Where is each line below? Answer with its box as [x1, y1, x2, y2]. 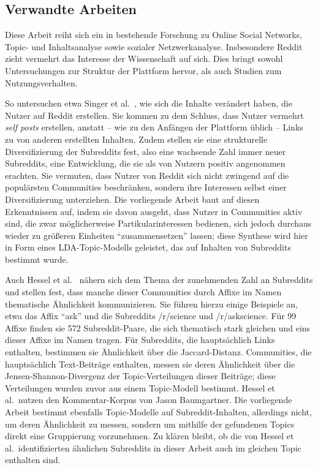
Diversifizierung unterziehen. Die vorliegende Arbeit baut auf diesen [5, 192, 260, 205]
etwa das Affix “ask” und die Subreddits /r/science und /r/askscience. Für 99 [5, 309, 297, 322]
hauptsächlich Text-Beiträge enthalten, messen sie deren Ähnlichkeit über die [5, 357, 295, 370]
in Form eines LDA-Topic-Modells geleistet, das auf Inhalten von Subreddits [5, 241, 291, 254]
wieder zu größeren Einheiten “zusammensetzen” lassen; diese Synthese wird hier [5, 228, 308, 241]
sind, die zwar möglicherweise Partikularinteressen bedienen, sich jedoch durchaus [5, 217, 312, 230]
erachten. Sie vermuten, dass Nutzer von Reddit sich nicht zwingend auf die [5, 168, 289, 181]
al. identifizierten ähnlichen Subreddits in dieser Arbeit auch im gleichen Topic [5, 441, 301, 454]
